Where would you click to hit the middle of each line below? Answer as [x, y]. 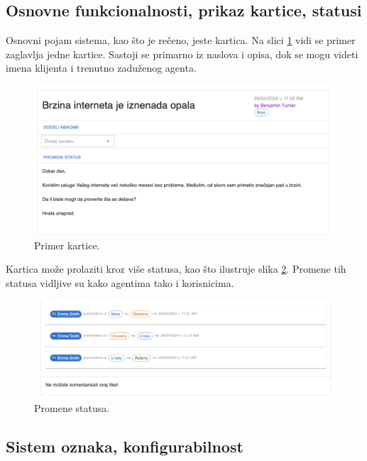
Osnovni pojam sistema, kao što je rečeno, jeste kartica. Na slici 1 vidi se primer [181, 40]
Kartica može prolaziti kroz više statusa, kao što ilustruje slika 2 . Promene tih [176, 269]
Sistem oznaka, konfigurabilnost [125, 446]
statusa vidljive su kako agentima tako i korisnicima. [120, 282]
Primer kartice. [67, 245]
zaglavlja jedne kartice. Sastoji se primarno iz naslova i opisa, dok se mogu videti [182, 54]
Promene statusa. [72, 408]
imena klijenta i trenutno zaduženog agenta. [101, 68]
